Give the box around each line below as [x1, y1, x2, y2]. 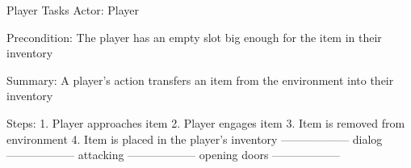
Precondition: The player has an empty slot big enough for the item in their [6, 28, 382, 45]
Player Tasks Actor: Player [6, 2, 139, 18]
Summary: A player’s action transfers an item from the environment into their [6, 71, 394, 88]
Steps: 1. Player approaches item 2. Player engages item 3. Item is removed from [6, 114, 405, 131]
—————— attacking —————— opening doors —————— [6, 146, 341, 163]
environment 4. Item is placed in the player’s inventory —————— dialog [6, 130, 383, 147]
